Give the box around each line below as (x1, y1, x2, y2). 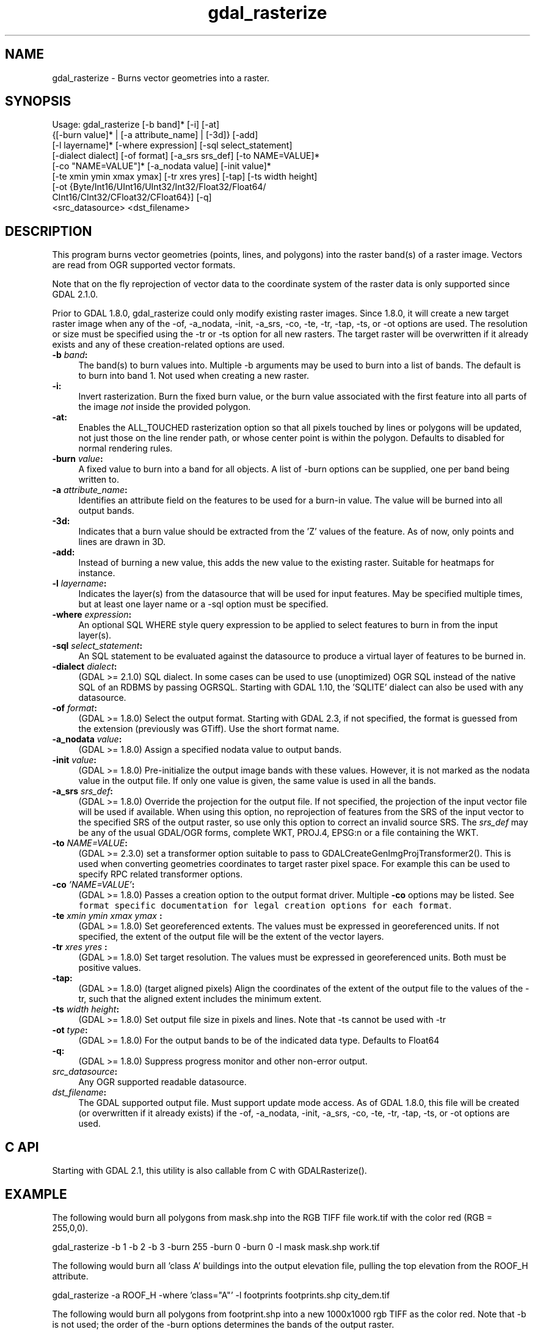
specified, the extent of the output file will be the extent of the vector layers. (78, 931, 384, 942)
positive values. (78, 962, 141, 973)
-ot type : (52, 1025, 88, 1036)
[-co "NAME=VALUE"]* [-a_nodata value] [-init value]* (52, 161, 271, 172)
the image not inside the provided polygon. (78, 401, 251, 412)
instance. (78, 568, 115, 579)
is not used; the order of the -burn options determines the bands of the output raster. (52, 1319, 395, 1330)
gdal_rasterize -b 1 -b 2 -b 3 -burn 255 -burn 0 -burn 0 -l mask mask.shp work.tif (52, 1241, 380, 1252)
